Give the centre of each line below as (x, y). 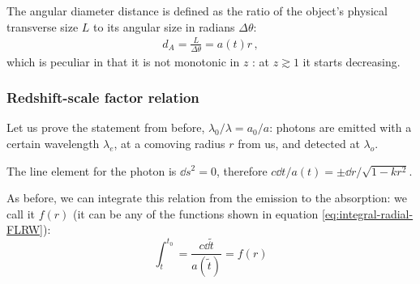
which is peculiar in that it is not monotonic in (123, 61)
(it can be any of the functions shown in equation (196, 213)
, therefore (242, 170)
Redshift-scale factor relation (103, 97)
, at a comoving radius (169, 143)
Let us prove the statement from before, (106, 127)
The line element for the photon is (92, 170)
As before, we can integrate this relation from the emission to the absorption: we (207, 198)
